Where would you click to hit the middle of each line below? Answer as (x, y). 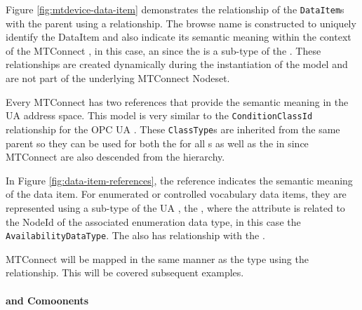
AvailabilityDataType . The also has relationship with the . (135, 235)
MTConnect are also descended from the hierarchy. (115, 157)
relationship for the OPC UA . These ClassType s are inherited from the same (173, 129)
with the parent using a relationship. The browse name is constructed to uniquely (181, 23)
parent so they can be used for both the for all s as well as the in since (157, 143)
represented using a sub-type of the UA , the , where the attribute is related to (175, 207)
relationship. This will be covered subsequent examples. (125, 272)
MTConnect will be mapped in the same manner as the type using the (157, 258)
